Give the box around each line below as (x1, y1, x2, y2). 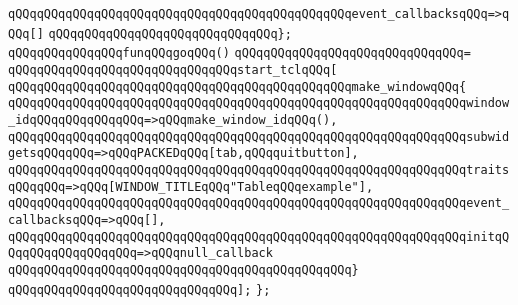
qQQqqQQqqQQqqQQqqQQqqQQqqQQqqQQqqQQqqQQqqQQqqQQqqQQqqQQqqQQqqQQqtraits (8, 162, 510, 177)
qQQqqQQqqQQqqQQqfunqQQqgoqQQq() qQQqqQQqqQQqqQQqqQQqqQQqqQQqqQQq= (8, 46, 471, 61)
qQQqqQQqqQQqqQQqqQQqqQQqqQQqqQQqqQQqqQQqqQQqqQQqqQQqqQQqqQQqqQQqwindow (8, 96, 510, 111)
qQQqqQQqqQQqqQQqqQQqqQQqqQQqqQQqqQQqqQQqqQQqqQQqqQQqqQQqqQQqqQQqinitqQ (8, 229, 510, 244)
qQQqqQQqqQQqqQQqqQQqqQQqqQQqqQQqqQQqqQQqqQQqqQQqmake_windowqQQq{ (8, 79, 467, 94)
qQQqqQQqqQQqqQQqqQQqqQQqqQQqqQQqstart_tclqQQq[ (8, 62, 338, 77)
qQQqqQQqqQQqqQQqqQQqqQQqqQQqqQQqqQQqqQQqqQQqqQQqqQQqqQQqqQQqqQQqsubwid (8, 129, 510, 144)
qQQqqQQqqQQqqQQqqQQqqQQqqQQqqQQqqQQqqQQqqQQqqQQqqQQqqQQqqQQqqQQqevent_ (8, 196, 510, 211)
